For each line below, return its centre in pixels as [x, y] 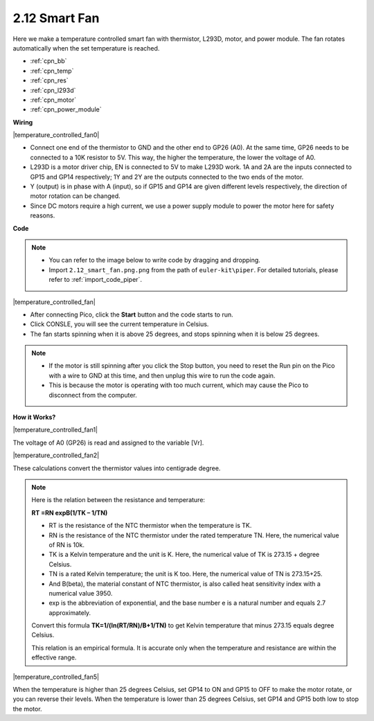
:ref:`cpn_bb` [48, 61]
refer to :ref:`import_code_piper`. [95, 280]
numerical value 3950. [81, 593]
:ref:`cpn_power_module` [66, 109]
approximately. [70, 612]
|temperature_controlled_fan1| [55, 430]
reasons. [43, 215]
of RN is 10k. [66, 544]
